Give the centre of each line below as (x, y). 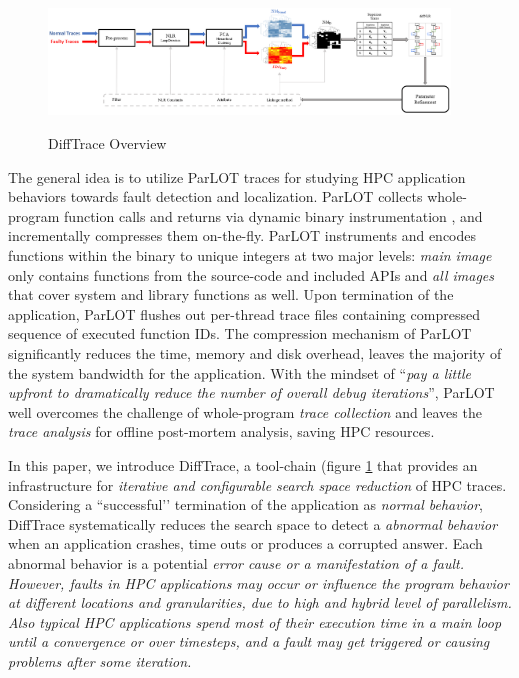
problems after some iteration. (100, 660)
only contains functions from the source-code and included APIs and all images (251, 274)
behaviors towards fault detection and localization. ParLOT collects (215, 196)
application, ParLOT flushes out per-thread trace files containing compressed (244, 313)
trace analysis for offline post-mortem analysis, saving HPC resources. (221, 431)
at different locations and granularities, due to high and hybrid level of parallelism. (260, 602)
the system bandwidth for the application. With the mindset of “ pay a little (239, 372)
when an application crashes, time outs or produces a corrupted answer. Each (245, 543)
